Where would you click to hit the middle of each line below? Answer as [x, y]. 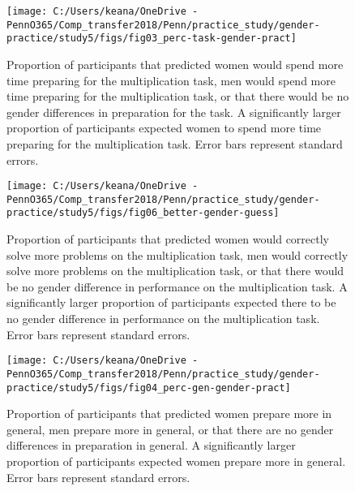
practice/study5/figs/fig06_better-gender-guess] [143, 213]
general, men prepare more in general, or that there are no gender [170, 429]
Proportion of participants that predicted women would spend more [175, 64]
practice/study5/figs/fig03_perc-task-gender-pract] [152, 39]
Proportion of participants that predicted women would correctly [168, 239]
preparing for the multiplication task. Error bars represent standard [175, 143]
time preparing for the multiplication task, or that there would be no [178, 96]
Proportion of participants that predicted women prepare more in [169, 413]
